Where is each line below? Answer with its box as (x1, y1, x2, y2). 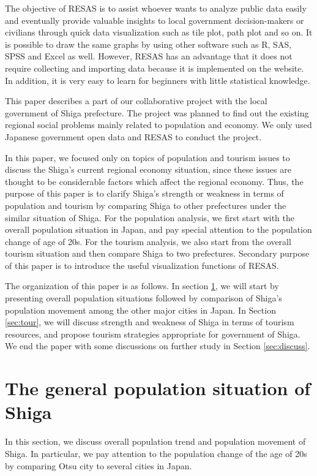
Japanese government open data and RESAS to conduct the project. (5, 130, 262, 143)
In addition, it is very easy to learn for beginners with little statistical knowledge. (5, 74, 310, 86)
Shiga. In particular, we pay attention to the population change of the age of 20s (5, 447, 307, 459)
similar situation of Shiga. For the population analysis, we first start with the (5, 211, 294, 224)
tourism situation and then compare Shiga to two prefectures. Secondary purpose (5, 247, 310, 260)
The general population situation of (5, 376, 311, 401)
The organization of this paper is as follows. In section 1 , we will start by (5, 279, 279, 292)
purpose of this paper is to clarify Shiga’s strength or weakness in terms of (5, 187, 284, 200)
